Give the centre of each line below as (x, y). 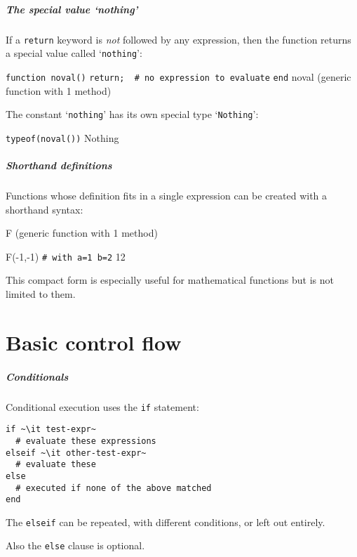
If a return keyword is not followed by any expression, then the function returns (178, 39)
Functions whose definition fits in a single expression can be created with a (167, 195)
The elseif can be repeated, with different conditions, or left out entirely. (166, 522)
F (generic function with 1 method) (82, 233)
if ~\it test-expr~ (51, 430)
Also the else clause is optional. (75, 545)
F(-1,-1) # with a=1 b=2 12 (66, 256)
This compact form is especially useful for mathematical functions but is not (170, 280)
